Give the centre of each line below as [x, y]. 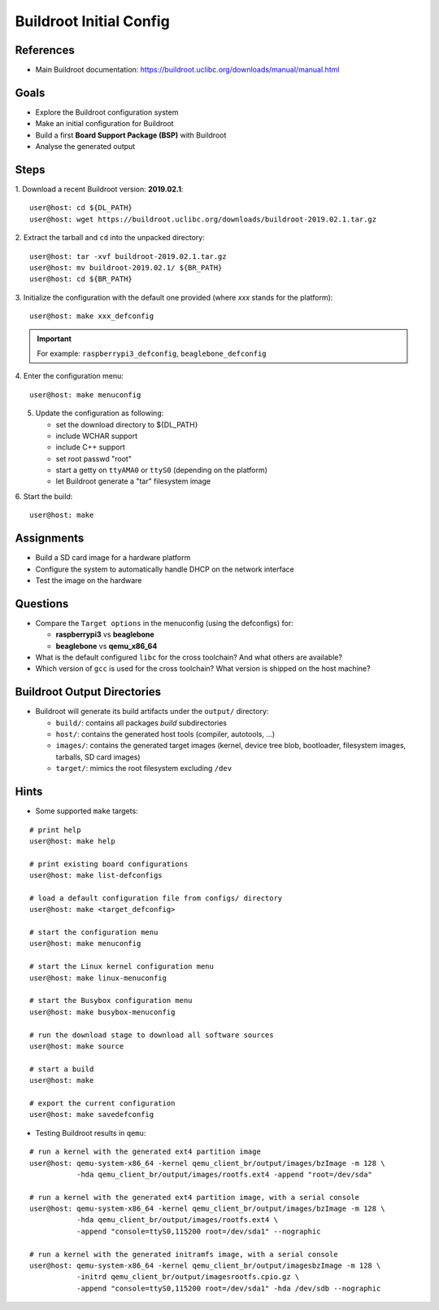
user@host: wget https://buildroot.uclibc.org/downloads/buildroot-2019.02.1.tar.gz [203, 219]
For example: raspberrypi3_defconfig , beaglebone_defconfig [152, 353]
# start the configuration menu [94, 933]
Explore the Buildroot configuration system [107, 112]
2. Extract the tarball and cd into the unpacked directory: [110, 238]
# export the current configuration [102, 1103]
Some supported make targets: [87, 811]
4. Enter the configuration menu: [69, 376]
